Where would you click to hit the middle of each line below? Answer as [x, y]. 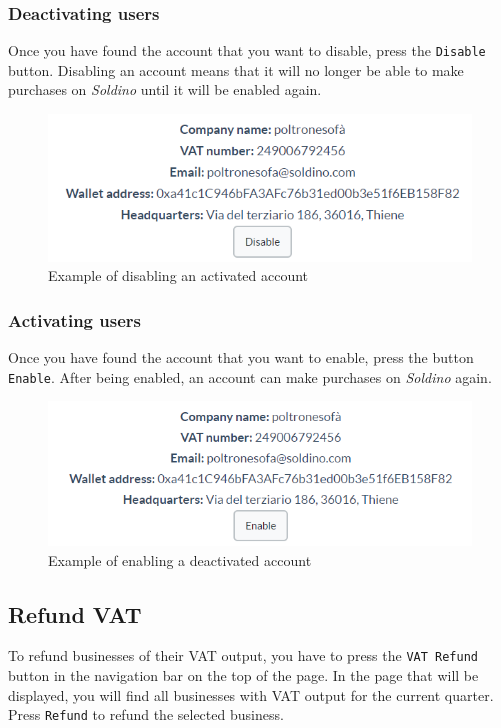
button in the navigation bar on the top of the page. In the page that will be [243, 675]
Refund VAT [75, 613]
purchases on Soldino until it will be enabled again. [165, 89]
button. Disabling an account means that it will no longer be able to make [236, 69]
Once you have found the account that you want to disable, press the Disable [247, 50]
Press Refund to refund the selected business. [146, 714]
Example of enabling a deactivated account [180, 559]
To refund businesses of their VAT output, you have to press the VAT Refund [243, 655]
